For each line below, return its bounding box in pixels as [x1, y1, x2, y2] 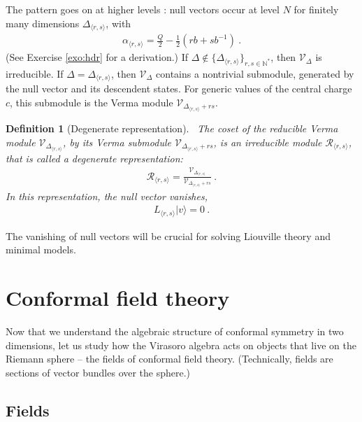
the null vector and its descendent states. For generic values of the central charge [6, 81, 352, 96]
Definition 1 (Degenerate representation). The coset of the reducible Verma [6, 121, 338, 136]
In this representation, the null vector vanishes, [6, 188, 208, 203]
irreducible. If [6, 66, 64, 80]
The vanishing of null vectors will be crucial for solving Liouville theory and [6, 228, 331, 243]
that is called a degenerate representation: [6, 150, 183, 165]
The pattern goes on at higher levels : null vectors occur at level [6, 2, 280, 16]
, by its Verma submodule [63, 134, 171, 149]
